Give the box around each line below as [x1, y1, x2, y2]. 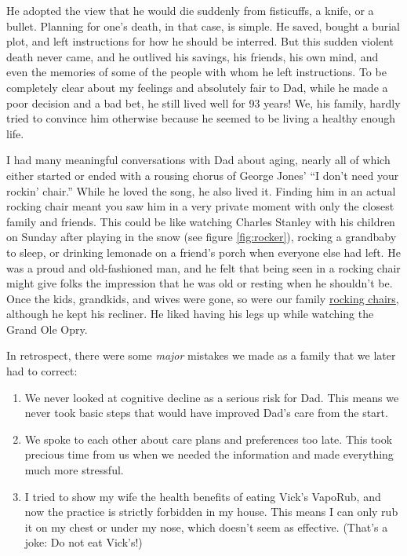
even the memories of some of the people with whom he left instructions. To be [6, 64, 387, 80]
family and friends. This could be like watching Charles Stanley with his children [6, 213, 395, 229]
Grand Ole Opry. [6, 320, 88, 337]
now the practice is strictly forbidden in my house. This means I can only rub [24, 503, 398, 520]
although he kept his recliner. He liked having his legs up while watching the [6, 305, 374, 322]
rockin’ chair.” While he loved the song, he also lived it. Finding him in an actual [6, 182, 396, 199]
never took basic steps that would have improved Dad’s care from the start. [24, 404, 388, 421]
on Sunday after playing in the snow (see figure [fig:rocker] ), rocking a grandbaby [6, 229, 397, 245]
